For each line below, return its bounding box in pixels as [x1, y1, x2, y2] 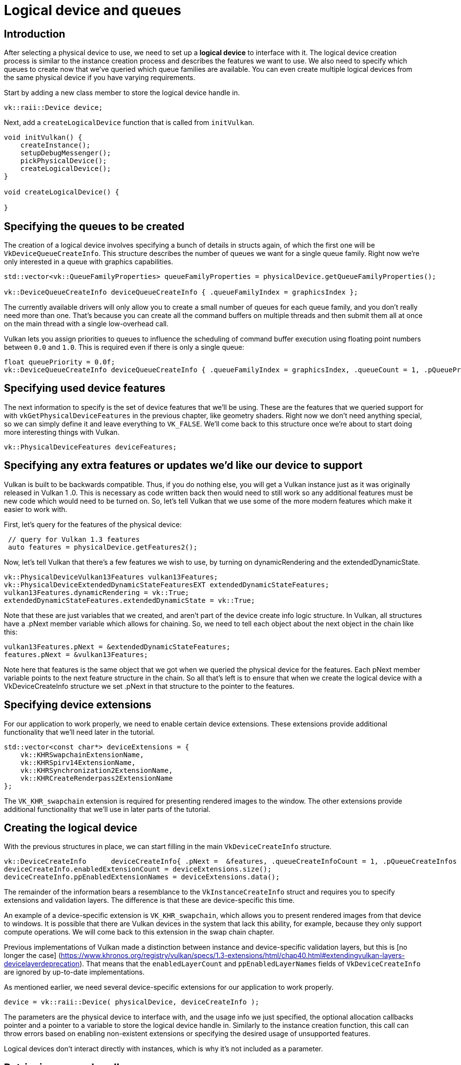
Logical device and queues [4, 2, 182, 19]
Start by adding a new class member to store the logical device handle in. [4, 88, 240, 97]
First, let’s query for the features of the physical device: [4, 520, 182, 529]
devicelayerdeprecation [4, 959, 80, 968]
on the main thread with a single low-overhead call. [4, 319, 168, 328]
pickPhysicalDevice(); [20, 157, 107, 165]
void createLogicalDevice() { [4, 188, 120, 196]
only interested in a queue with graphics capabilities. [4, 257, 173, 266]
